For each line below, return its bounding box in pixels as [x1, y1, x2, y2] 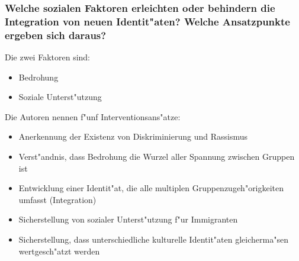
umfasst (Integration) [18, 193, 97, 205]
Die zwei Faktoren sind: [5, 51, 91, 63]
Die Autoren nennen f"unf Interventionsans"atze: [5, 110, 181, 123]
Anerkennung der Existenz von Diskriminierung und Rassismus [18, 130, 248, 143]
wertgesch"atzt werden [18, 244, 100, 257]
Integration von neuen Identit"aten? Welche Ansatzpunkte [5, 14, 290, 28]
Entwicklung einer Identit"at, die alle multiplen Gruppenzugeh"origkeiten [18, 182, 284, 194]
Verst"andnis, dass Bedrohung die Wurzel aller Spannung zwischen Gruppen [18, 150, 295, 163]
